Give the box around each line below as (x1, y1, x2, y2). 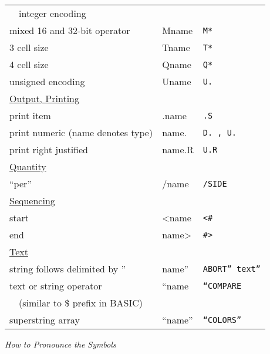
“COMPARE (203, 281, 242, 291)
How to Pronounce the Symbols (5, 338, 116, 350)
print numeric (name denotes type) (9, 126, 153, 139)
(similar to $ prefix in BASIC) (19, 296, 143, 309)
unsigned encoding (9, 75, 85, 88)
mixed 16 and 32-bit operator (9, 23, 130, 37)
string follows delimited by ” (9, 262, 126, 275)
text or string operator (9, 279, 102, 292)
